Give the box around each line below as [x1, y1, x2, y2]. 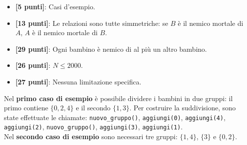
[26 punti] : [15, 60, 51, 70]
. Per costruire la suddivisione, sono [129, 103, 236, 113]
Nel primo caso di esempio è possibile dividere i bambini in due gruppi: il [4, 93, 233, 103]
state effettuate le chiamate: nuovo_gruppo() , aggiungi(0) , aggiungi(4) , [4, 112, 226, 122]
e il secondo [76, 103, 111, 113]
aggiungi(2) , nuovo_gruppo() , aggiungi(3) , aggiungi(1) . [4, 122, 183, 132]
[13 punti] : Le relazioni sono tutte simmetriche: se [15, 18, 168, 28]
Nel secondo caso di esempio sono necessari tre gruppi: [4, 131, 178, 142]
